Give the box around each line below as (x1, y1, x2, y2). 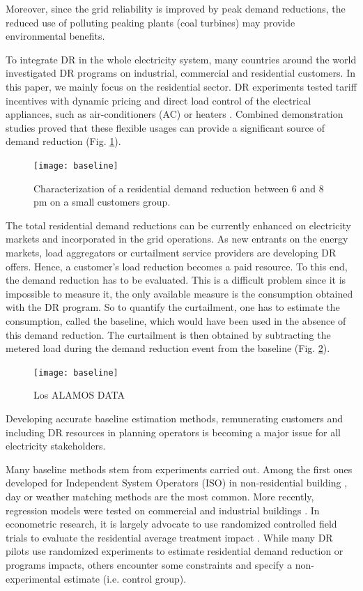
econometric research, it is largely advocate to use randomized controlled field (6, 516, 337, 531)
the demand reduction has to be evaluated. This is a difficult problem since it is (6, 273, 346, 287)
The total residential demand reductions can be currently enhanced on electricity (6, 217, 351, 232)
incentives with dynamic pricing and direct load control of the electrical (6, 93, 311, 107)
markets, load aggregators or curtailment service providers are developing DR (6, 245, 337, 259)
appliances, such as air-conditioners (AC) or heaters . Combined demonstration (6, 107, 343, 121)
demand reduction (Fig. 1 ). (6, 134, 121, 148)
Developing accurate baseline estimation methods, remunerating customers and (6, 410, 343, 425)
